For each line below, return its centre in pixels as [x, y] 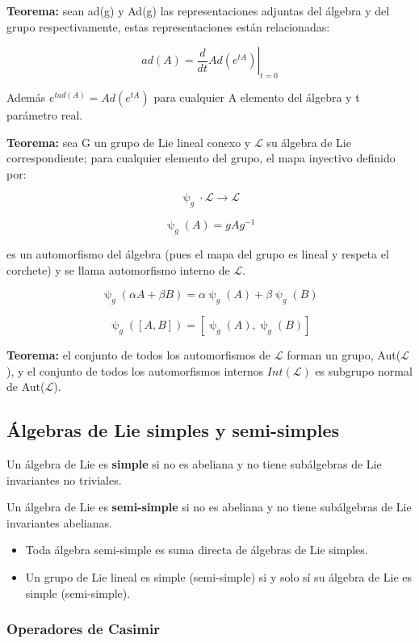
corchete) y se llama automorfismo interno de [118, 269]
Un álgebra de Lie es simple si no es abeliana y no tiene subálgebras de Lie [194, 464]
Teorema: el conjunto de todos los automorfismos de [139, 355]
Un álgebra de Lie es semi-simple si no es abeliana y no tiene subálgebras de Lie [209, 507]
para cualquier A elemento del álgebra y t [257, 97]
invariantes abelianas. [59, 522]
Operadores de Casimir [83, 629]
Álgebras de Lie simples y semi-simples [173, 430]
